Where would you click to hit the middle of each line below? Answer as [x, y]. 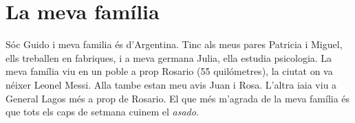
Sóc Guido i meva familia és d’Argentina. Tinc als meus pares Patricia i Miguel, [174, 44]
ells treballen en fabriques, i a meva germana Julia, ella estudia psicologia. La [169, 57]
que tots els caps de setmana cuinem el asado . [102, 112]
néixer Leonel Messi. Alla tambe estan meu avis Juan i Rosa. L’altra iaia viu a [171, 84]
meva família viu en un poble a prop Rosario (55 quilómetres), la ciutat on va [169, 71]
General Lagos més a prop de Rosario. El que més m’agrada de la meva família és [178, 98]
